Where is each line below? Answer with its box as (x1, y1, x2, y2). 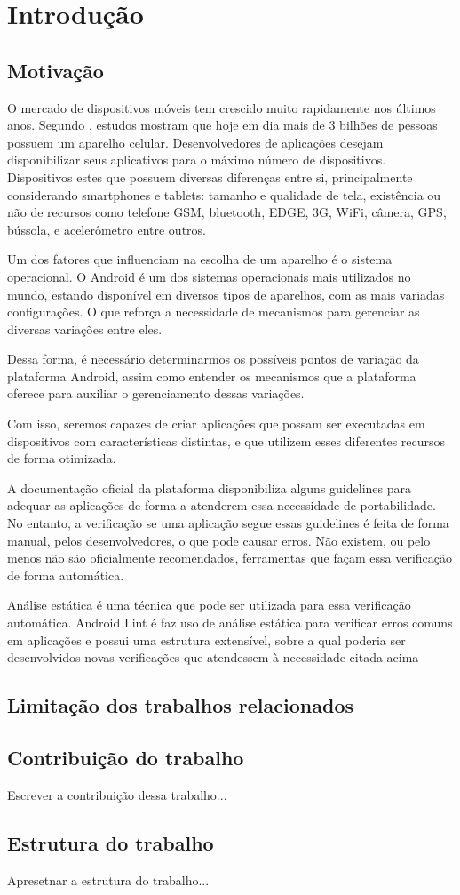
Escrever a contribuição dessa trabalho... (7, 785, 227, 803)
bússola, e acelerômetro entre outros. (7, 220, 206, 238)
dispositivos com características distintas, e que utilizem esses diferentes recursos (7, 431, 446, 450)
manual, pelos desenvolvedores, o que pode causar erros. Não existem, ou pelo (7, 531, 431, 549)
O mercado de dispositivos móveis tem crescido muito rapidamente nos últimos (7, 98, 436, 116)
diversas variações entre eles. (7, 319, 163, 338)
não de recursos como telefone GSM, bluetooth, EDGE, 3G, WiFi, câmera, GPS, (7, 203, 447, 221)
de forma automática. (7, 565, 124, 584)
